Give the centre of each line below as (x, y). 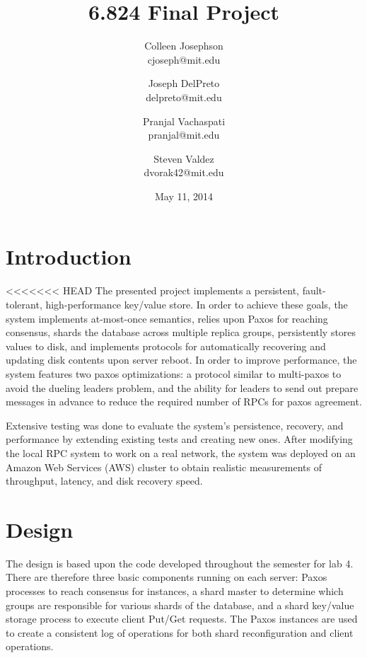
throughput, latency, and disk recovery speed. (104, 481)
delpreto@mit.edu (184, 97)
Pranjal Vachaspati (184, 121)
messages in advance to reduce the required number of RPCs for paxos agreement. (184, 402)
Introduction (69, 256)
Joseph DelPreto (184, 83)
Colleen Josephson (184, 46)
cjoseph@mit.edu (184, 59)
